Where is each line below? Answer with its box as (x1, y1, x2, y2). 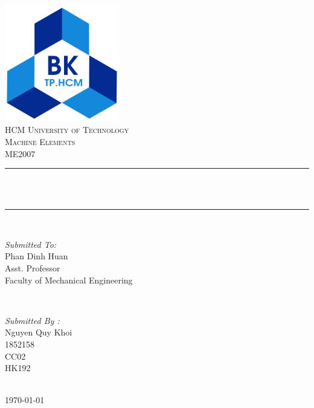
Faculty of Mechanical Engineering (5, 273, 133, 286)
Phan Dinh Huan (5, 250, 68, 262)
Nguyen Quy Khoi (5, 326, 72, 338)
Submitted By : (5, 314, 60, 326)
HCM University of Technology (5, 123, 129, 136)
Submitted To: (5, 238, 57, 250)
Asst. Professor (5, 262, 60, 274)
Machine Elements (5, 135, 75, 147)
